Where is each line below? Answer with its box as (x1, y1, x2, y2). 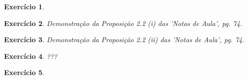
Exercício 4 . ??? (4, 51, 57, 61)
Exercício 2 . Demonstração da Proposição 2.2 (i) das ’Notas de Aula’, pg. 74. (4, 18, 243, 28)
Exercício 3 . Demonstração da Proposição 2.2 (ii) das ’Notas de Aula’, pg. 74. (4, 34, 245, 45)
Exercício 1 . (4, 1, 44, 11)
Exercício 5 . (4, 67, 44, 78)
